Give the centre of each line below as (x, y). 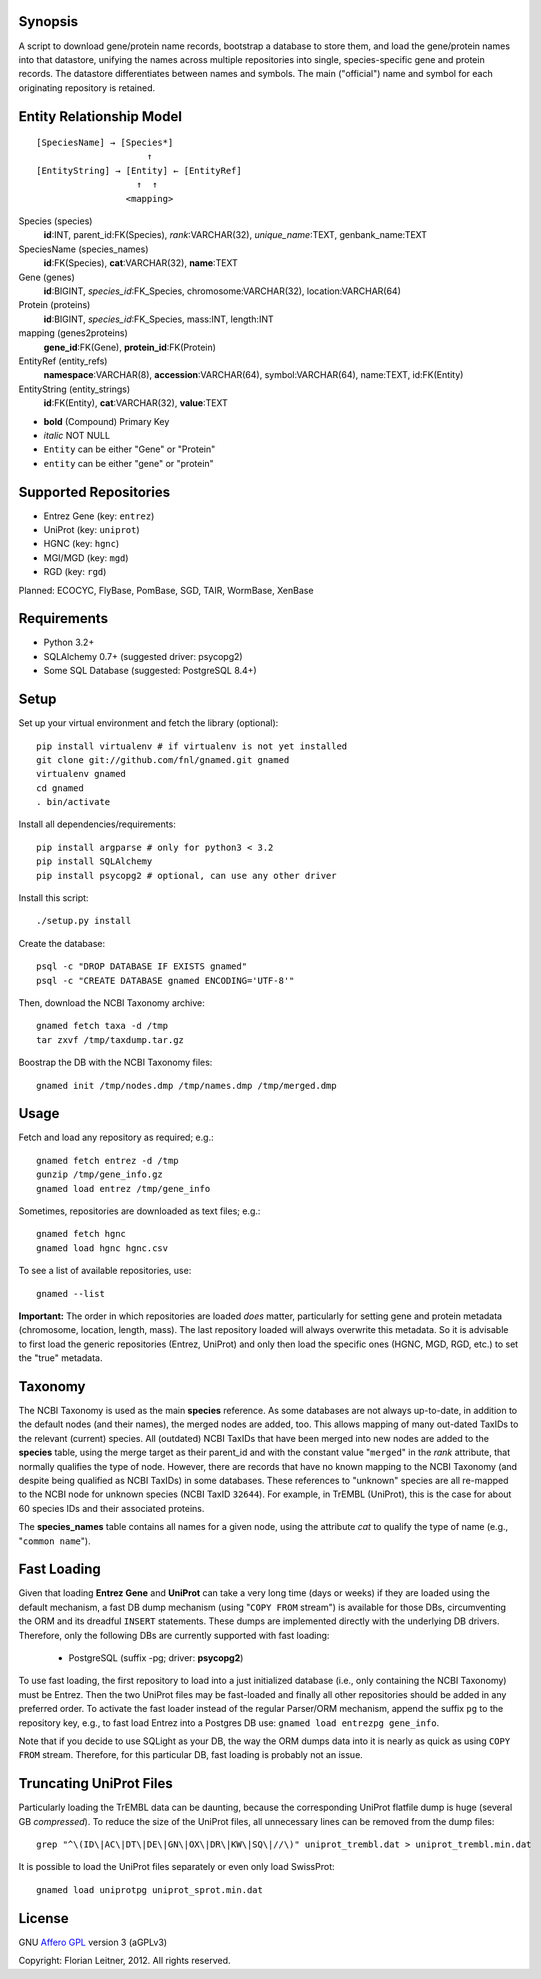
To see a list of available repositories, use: (105, 1271)
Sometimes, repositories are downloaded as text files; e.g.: (139, 1211)
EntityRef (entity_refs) (63, 361)
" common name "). (54, 1541)
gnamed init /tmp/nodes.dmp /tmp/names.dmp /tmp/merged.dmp (186, 1085)
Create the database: (62, 943)
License (43, 1918)
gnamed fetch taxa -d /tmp (102, 1026)
